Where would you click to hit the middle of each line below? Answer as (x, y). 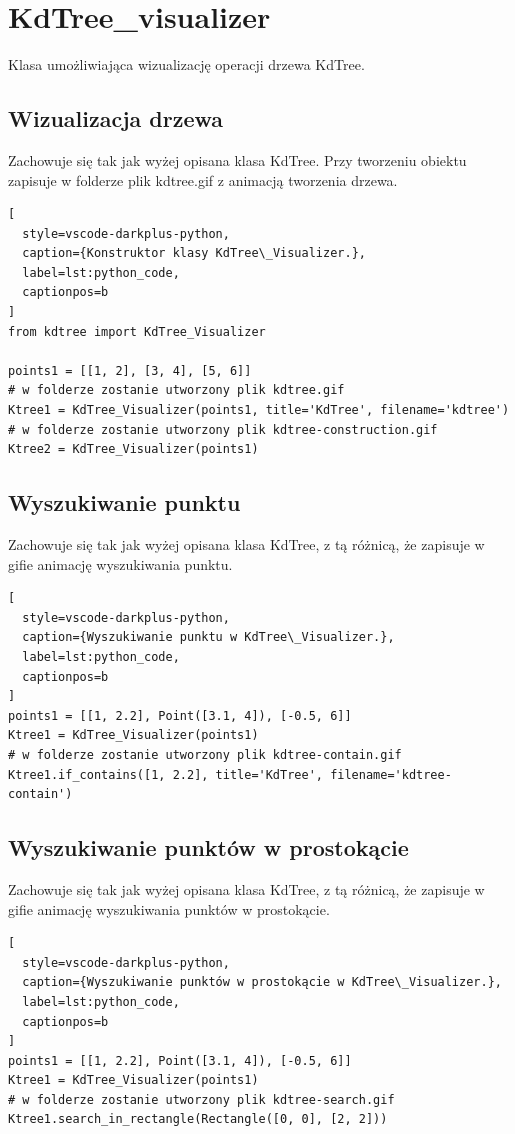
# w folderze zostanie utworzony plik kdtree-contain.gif (205, 754)
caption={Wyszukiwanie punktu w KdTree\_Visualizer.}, (208, 637)
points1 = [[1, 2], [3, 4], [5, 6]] (130, 370)
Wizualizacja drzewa (115, 118)
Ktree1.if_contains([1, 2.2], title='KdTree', (165, 774)
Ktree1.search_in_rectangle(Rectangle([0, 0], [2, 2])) (198, 1119)
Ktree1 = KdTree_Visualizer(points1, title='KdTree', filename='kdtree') (259, 410)
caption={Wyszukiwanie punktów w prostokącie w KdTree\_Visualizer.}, (262, 982)
